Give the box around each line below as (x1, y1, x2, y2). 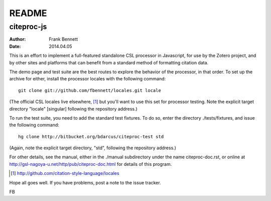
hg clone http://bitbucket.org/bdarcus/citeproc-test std (18, 134, 164, 139)
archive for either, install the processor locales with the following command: (9, 76, 166, 82)
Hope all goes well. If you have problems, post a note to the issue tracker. (9, 179, 161, 185)
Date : (9, 43, 21, 49)
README (9, 8, 47, 19)
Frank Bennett (49, 36, 78, 42)
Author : (9, 36, 26, 42)
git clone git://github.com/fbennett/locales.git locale (18, 87, 162, 93)
